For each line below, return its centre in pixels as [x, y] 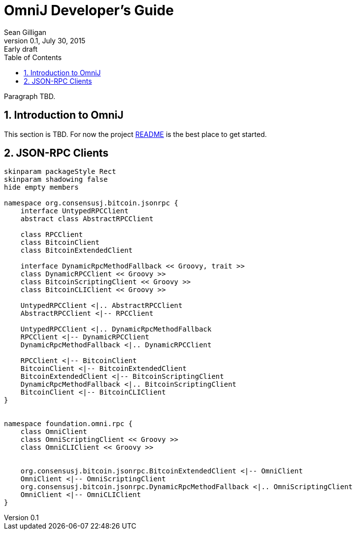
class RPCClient [52, 235]
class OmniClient [54, 432]
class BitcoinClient [60, 243]
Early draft [21, 49]
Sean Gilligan [25, 32]
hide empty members [41, 187]
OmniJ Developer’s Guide [89, 10]
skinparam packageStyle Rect [60, 172]
